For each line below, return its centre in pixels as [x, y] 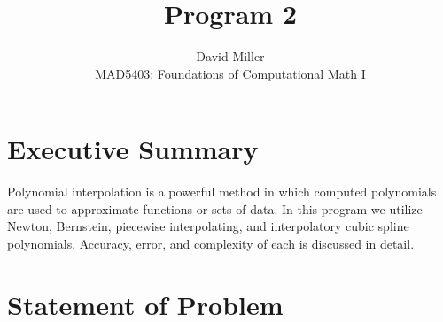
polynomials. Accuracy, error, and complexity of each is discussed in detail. [211, 244]
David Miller [230, 56]
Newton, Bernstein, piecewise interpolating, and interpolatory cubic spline [208, 226]
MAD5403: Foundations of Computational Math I [230, 73]
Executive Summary [133, 149]
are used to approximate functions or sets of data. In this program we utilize [215, 208]
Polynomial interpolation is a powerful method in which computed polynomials [222, 192]
